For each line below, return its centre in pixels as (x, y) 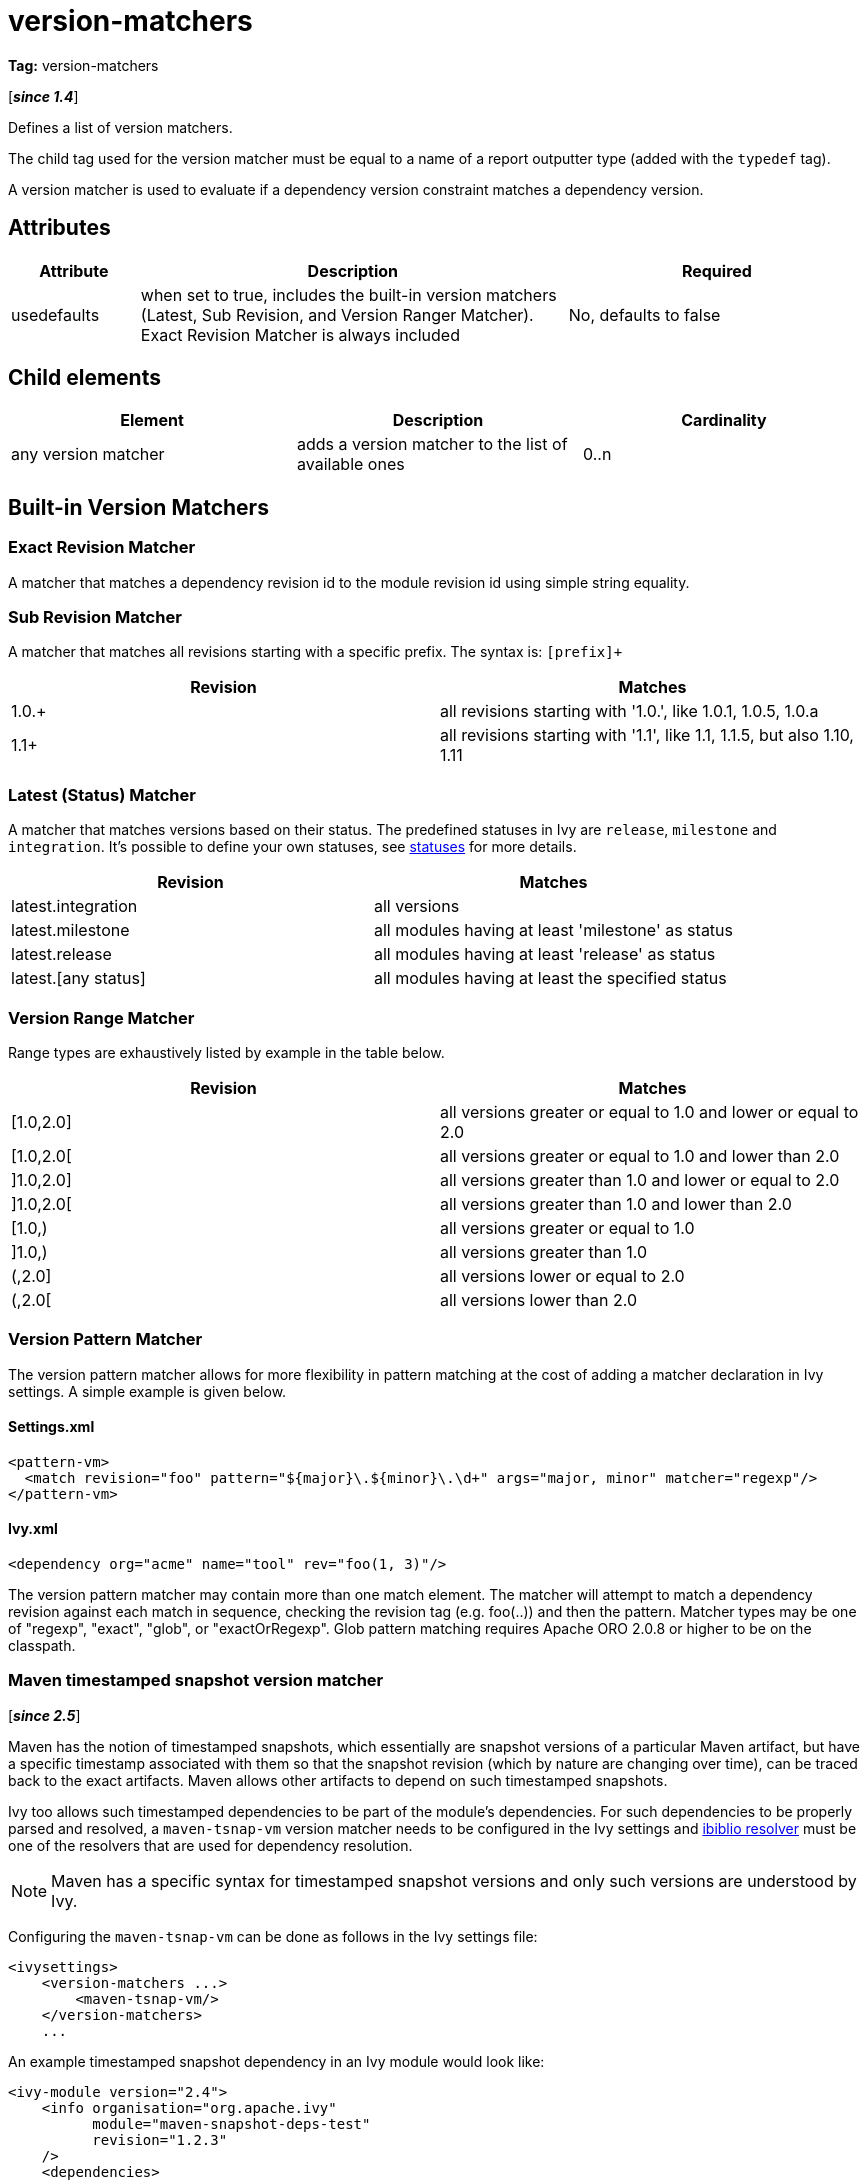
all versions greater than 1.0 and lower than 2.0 (616, 1203)
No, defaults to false (644, 314)
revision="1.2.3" (160, 2139)
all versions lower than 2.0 (539, 1299)
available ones (350, 464)
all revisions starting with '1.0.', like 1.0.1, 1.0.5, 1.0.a (629, 711)
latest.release (61, 954)
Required (716, 270)
